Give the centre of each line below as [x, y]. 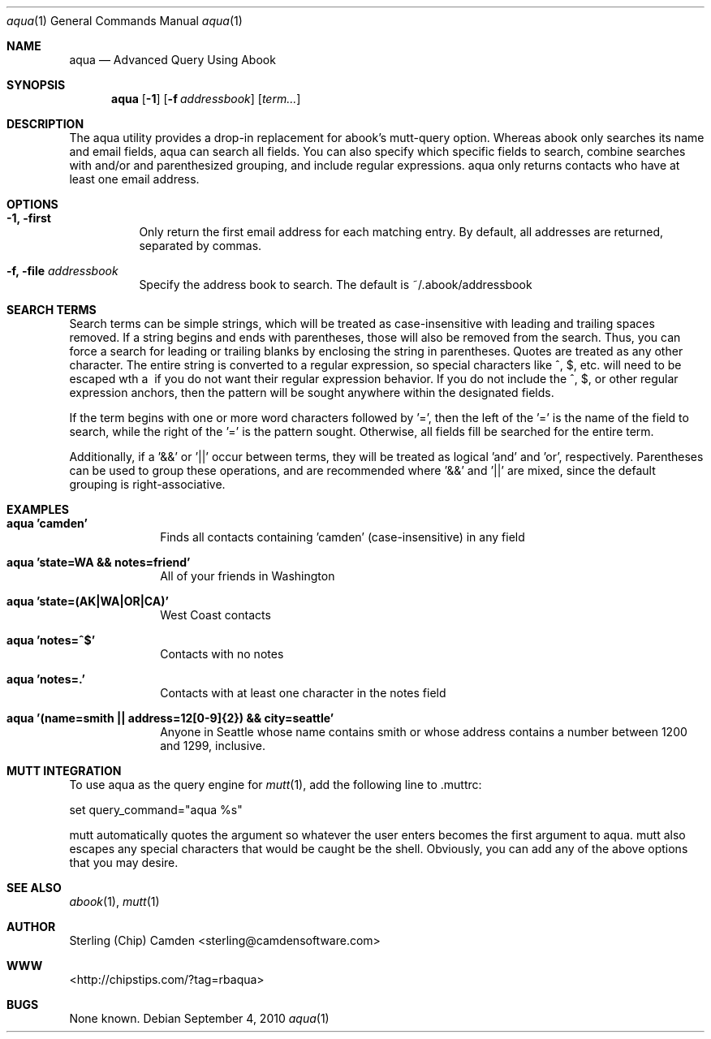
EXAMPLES [38, 509]
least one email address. [134, 179]
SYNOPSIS [36, 85]
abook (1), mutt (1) [114, 901]
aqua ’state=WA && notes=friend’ [99, 562]
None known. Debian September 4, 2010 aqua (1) [199, 1018]
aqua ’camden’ [47, 523]
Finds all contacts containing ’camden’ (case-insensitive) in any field [343, 537]
